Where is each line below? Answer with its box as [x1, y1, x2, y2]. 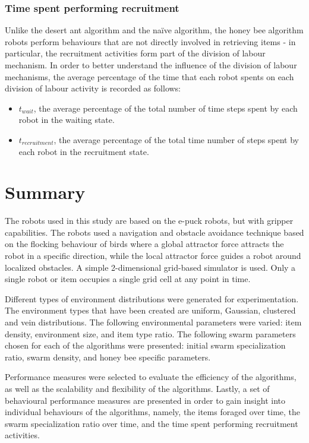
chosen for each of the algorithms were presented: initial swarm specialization [5, 339, 286, 352]
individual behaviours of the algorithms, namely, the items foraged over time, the [5, 406, 301, 418]
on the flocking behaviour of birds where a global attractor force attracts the [5, 238, 284, 250]
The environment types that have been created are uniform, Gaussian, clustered [5, 304, 296, 317]
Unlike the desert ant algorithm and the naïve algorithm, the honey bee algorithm [5, 24, 304, 36]
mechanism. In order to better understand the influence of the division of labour [5, 59, 297, 71]
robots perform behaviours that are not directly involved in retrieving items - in [5, 35, 296, 48]
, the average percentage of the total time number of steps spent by [53, 133, 299, 145]
